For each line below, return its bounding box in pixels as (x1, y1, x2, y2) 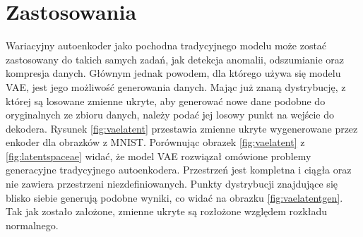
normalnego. (6, 217, 59, 232)
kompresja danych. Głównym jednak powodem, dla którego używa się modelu (6, 66, 341, 80)
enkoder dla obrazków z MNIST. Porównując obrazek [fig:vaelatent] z (6, 135, 305, 150)
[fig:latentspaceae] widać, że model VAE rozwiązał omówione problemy (6, 148, 311, 163)
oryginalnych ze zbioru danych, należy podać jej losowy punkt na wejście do (6, 107, 334, 122)
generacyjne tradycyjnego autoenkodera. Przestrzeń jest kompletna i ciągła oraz (6, 162, 352, 177)
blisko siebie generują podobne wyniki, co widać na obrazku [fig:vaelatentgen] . (6, 190, 343, 205)
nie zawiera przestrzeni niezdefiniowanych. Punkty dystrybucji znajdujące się (6, 176, 338, 191)
